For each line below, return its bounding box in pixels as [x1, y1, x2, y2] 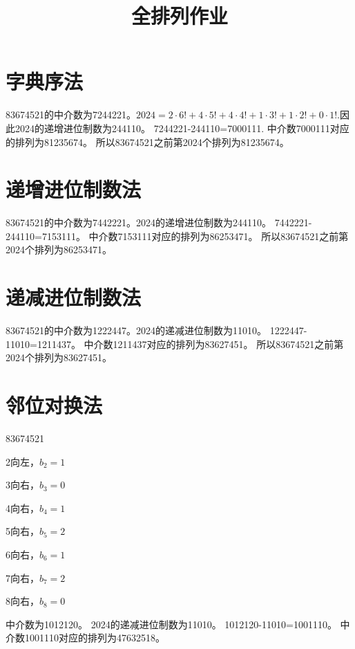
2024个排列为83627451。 [6, 350, 112, 365]
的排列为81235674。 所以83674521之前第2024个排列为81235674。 [6, 134, 289, 149]
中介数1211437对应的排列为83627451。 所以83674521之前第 [84, 336, 344, 351]
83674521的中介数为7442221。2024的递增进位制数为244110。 [6, 215, 271, 230]
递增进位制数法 [6, 175, 142, 203]
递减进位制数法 [6, 283, 142, 311]
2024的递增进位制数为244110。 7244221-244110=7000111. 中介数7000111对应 [15, 120, 349, 135]
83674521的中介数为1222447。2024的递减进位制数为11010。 [6, 323, 267, 338]
